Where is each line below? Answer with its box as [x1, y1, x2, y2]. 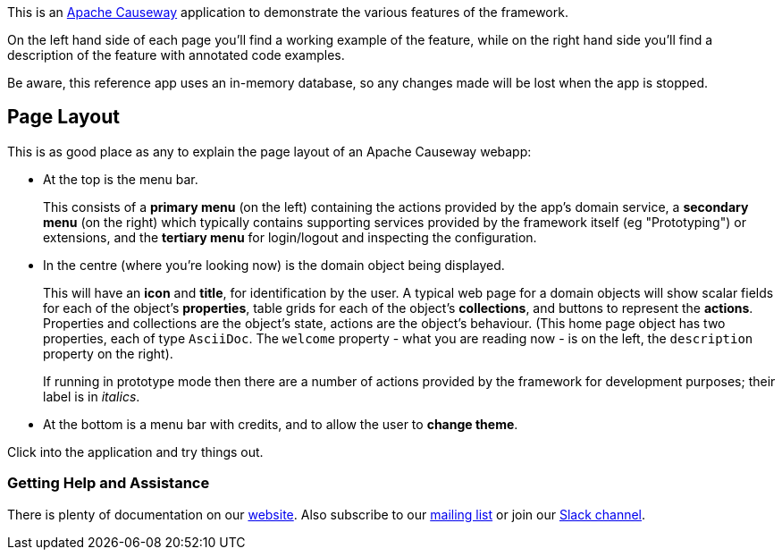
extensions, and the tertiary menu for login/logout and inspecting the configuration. [43, 229, 537, 245]
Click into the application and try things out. [7, 443, 264, 460]
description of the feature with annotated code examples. [7, 47, 345, 63]
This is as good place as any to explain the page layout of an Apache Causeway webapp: [7, 143, 532, 159]
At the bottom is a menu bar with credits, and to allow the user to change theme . [43, 416, 518, 432]
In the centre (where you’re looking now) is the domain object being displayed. [43, 257, 505, 273]
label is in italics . [43, 388, 140, 404]
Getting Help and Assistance [7, 474, 210, 493]
